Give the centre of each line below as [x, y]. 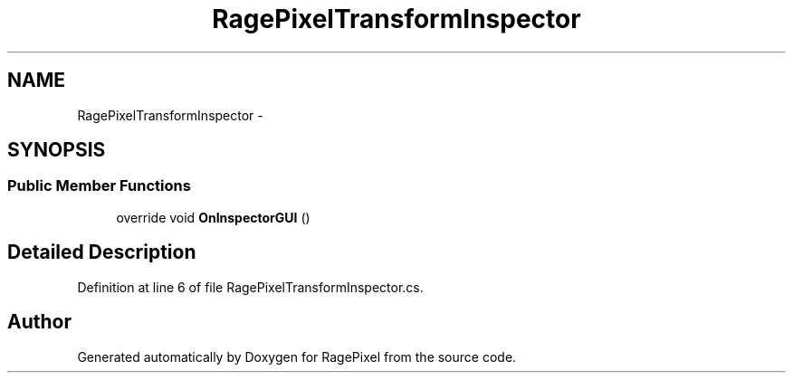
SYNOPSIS [57, 150]
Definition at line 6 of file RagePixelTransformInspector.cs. [250, 287]
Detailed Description [102, 252]
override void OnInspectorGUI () [213, 217]
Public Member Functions [99, 186]
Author [39, 322]
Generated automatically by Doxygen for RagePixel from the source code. [297, 356]
